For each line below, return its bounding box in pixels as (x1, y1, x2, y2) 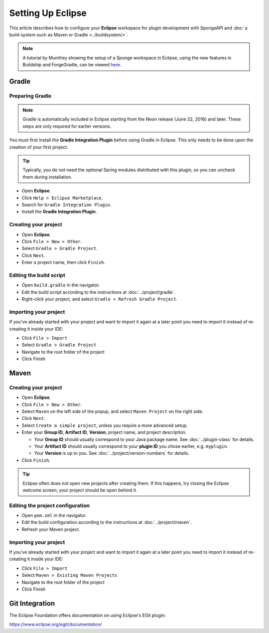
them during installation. (22, 174, 72, 180)
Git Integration (9, 599, 55, 608)
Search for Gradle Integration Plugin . (21, 202, 112, 208)
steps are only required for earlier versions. (22, 123, 112, 129)
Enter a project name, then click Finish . (21, 259, 106, 265)
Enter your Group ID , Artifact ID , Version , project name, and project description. (21, 429, 187, 435)
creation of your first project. (9, 144, 68, 150)
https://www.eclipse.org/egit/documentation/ (9, 622, 102, 628)
